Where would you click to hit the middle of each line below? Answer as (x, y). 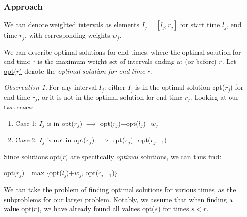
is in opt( (60, 123)
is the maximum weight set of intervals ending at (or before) (127, 61)
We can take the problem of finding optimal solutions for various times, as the (120, 189)
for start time (200, 24)
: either (115, 87)
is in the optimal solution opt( (180, 87)
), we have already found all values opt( (96, 209)
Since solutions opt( (33, 156)
